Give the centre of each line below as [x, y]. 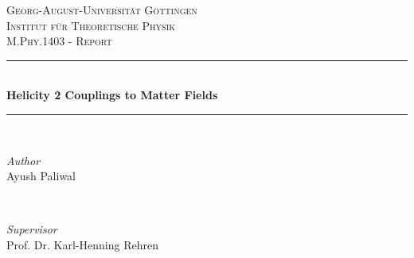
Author [23, 160]
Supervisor [32, 229]
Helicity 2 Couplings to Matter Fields [112, 95]
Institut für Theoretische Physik [91, 25]
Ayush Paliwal [41, 176]
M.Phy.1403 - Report [59, 41]
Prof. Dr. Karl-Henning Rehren [82, 244]
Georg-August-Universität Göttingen [102, 10]
